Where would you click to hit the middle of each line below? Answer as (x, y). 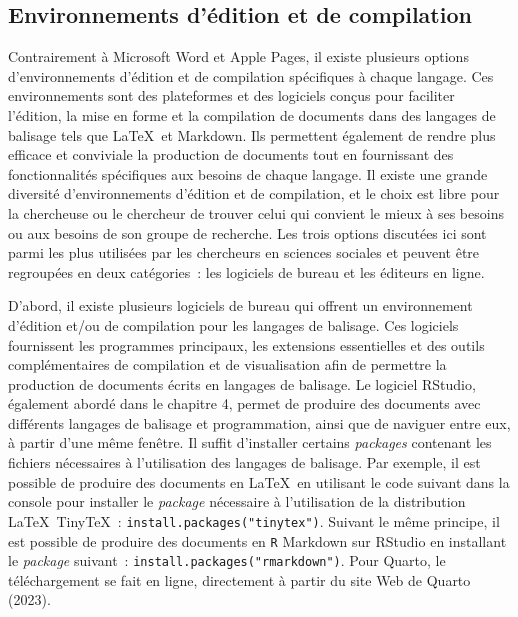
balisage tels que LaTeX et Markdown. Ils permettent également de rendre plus (252, 134)
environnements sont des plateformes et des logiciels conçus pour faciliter (231, 95)
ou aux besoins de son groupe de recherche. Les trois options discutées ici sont (247, 232)
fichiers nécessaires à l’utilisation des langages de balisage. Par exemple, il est (244, 462)
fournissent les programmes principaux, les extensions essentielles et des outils (246, 344)
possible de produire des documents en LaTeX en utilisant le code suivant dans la (259, 481)
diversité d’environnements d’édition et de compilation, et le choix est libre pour (254, 193)
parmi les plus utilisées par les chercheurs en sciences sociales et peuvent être (244, 252)
